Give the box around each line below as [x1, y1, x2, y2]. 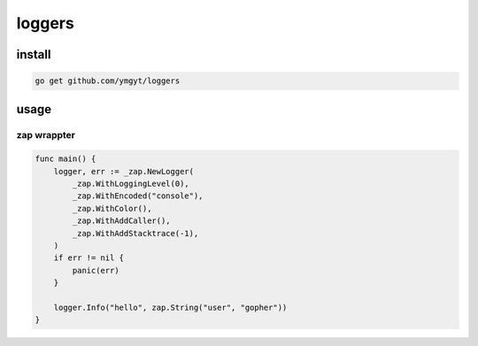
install [16, 47, 51, 62]
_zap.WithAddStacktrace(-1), [72, 228, 199, 238]
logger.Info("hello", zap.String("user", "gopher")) [53, 303, 288, 312]
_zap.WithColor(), [72, 204, 152, 213]
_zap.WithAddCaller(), [72, 216, 172, 226]
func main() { [35, 154, 96, 164]
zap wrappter [16, 128, 75, 141]
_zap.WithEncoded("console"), [72, 191, 204, 201]
